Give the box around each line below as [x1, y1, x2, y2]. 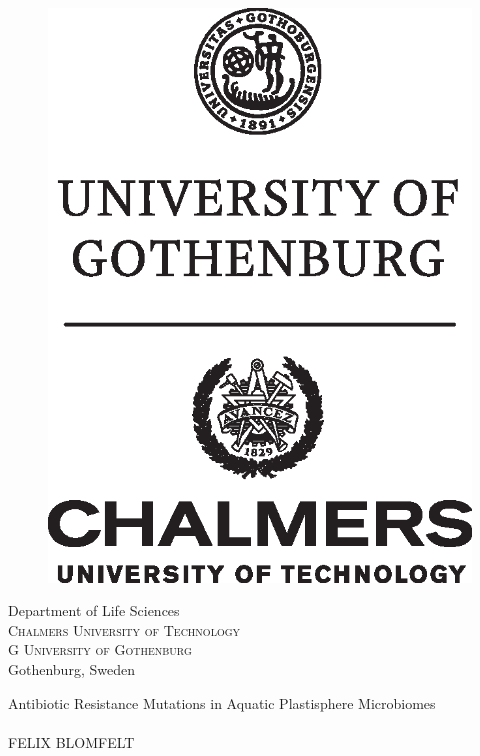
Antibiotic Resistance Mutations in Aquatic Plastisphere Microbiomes [8, 692, 436, 713]
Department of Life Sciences [8, 600, 180, 621]
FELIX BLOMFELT [8, 731, 135, 752]
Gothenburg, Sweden [8, 659, 135, 680]
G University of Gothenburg [8, 639, 192, 660]
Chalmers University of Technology [8, 619, 241, 640]
